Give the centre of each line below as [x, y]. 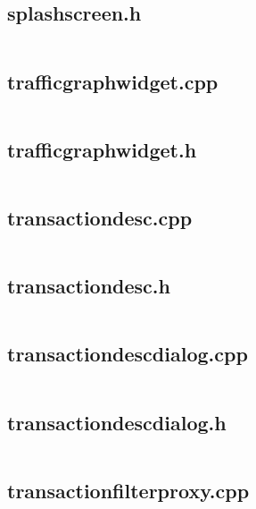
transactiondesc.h [89, 286]
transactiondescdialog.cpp [128, 354]
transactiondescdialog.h [117, 422]
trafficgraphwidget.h [102, 149]
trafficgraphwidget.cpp [113, 81]
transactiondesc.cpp [100, 217]
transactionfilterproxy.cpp [128, 490]
